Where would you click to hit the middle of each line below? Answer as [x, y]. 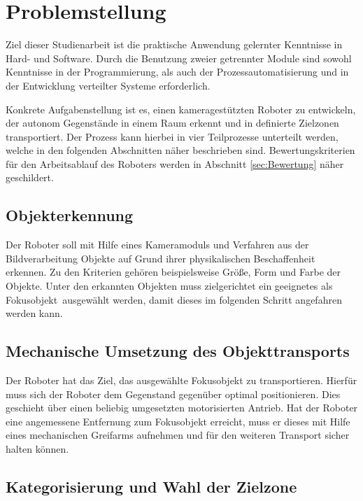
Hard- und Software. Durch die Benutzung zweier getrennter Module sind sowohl [179, 58]
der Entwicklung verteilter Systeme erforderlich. [108, 85]
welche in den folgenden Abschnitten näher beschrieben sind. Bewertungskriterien [180, 150]
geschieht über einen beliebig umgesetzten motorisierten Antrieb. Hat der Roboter [182, 408]
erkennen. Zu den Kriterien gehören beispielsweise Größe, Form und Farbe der [173, 272]
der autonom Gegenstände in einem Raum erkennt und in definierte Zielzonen [172, 123]
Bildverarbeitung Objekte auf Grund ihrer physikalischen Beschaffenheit [161, 258]
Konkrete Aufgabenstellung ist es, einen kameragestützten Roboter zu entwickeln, [181, 109]
